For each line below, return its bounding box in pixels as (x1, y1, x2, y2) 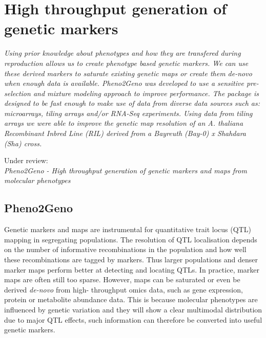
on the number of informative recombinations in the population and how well (4, 244, 247, 255)
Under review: (4, 155, 48, 166)
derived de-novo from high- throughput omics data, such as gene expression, (4, 284, 243, 295)
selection (4, 87, 31, 98)
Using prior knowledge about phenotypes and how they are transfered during (4, 48, 241, 58)
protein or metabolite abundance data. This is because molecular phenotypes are (4, 294, 258, 305)
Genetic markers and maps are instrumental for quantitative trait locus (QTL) (4, 224, 251, 235)
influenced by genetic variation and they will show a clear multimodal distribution (4, 304, 262, 314)
